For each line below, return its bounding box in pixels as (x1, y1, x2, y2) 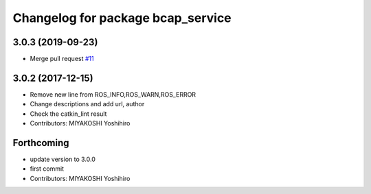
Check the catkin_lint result (30, 110, 107, 118)
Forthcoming (12, 137, 69, 149)
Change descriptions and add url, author (30, 100, 145, 108)
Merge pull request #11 (30, 55, 94, 63)
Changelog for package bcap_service (12, 10, 232, 25)
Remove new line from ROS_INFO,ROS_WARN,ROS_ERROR (30, 90, 196, 99)
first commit (30, 165, 65, 173)
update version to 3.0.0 (30, 155, 96, 164)
